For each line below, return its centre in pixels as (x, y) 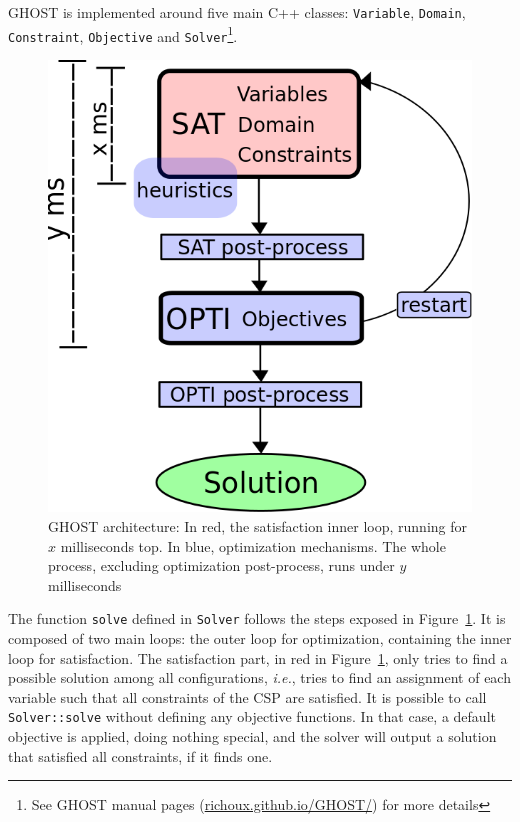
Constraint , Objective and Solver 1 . (123, 34)
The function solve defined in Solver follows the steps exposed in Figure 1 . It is (257, 618)
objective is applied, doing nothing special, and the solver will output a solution (252, 736)
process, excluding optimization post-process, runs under (221, 565)
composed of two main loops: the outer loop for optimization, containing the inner (260, 638)
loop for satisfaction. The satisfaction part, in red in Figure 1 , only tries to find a (258, 657)
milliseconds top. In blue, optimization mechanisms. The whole (253, 545)
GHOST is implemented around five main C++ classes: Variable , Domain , (237, 12)
